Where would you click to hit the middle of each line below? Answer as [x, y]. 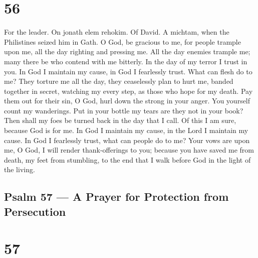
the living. [20, 169]
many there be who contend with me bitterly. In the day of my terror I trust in [126, 61]
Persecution [35, 211]
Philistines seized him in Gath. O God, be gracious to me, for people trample [122, 41]
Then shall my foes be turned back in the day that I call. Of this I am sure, [120, 120]
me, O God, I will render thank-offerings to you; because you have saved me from [129, 150]
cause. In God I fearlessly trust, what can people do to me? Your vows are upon [127, 140]
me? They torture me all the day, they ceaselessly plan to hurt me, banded [119, 81]
